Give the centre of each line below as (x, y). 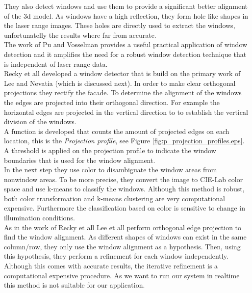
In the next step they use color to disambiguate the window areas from (111, 170)
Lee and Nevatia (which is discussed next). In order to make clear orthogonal (120, 83)
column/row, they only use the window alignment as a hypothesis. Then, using (122, 246)
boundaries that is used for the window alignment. (80, 160)
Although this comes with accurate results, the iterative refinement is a (111, 266)
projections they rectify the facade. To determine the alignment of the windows (123, 93)
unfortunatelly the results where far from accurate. (80, 35)
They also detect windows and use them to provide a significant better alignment (126, 6)
